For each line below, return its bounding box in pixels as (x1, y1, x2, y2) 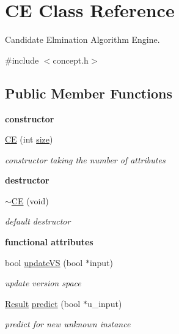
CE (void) (11, 194, 49, 207)
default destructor (5, 215, 71, 228)
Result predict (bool (5, 297, 81, 310)
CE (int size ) (5, 133, 53, 146)
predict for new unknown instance (5, 317, 131, 330)
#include (5, 53, 39, 66)
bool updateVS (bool (5, 256, 83, 269)
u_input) (87, 297, 122, 310)
